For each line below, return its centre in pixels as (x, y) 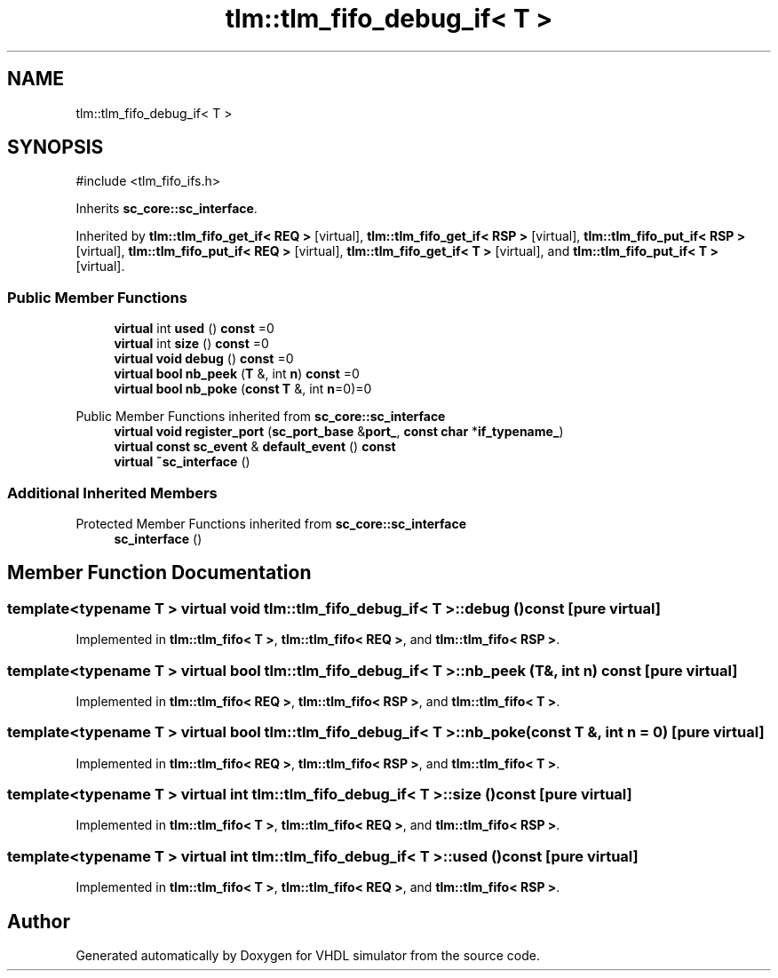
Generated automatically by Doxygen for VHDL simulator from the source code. (308, 955)
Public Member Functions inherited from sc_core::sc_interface (261, 417)
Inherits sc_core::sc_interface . (167, 209)
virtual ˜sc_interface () (182, 462)
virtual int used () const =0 (194, 329)
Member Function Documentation (159, 573)
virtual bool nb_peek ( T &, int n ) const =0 (237, 374)
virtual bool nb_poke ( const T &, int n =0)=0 (243, 389)
